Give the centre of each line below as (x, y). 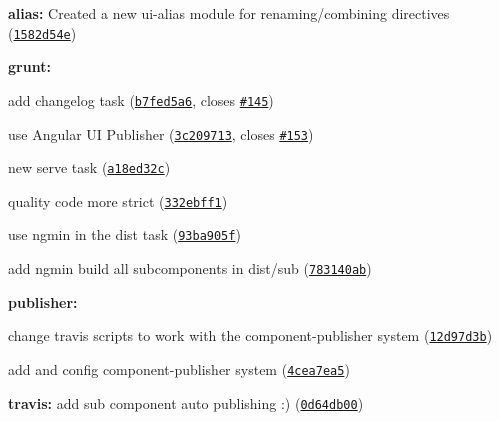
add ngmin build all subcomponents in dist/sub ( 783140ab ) (190, 268)
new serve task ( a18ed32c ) (89, 167)
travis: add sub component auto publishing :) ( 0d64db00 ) (186, 402)
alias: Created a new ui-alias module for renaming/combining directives (229, 13)
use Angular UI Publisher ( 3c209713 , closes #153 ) (161, 133)
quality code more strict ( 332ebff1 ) (118, 200)
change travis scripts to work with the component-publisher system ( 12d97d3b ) (250, 335)
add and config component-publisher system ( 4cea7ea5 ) (179, 369)
